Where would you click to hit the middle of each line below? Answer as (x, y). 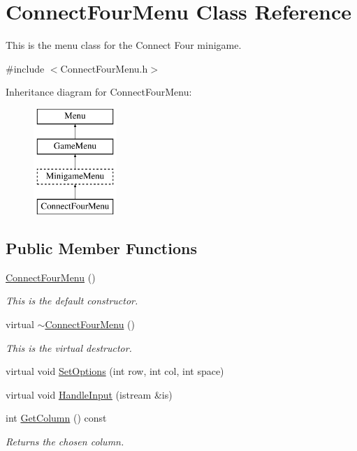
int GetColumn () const (56, 418)
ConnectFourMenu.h (104, 68)
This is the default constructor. (72, 301)
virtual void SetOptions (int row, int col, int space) (115, 371)
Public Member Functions (101, 248)
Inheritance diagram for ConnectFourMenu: (99, 92)
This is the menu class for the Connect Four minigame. (124, 45)
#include (25, 68)
